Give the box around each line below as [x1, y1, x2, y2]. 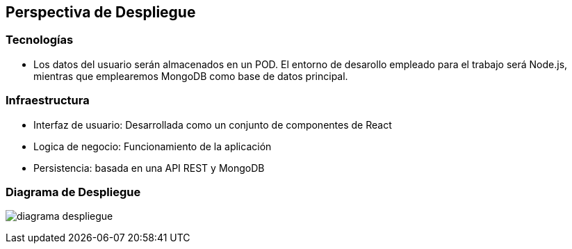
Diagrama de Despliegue [6, 184, 141, 199]
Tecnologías [6, 33, 74, 47]
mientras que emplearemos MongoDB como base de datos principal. [33, 70, 348, 82]
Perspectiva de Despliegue [6, 3, 196, 21]
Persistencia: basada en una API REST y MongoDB [33, 161, 265, 174]
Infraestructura [6, 93, 90, 108]
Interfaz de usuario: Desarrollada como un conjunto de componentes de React [33, 118, 392, 131]
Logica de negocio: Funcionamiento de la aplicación [33, 140, 272, 152]
